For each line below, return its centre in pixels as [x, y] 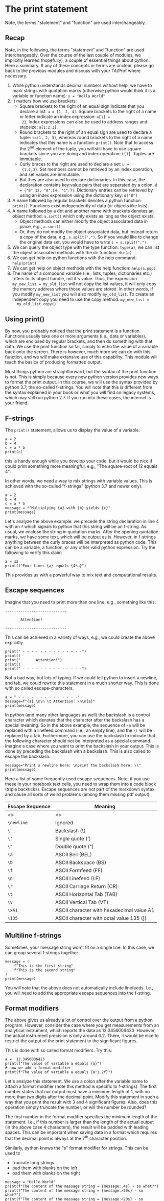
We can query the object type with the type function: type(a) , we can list [86, 247]
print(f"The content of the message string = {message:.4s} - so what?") [82, 1186]
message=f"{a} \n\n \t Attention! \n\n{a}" [50, 701]
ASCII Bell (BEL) [73, 854]
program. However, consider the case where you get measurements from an [82, 1025]
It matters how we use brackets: [45, 101]
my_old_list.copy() [36, 304]
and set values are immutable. [50, 174]
